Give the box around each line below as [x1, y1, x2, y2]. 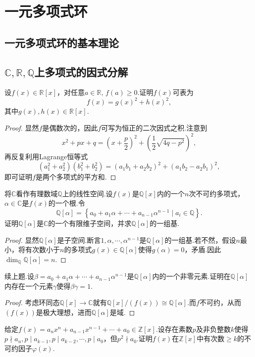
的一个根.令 [48, 198, 85, 208]
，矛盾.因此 [184, 244, 221, 255]
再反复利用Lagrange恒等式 [4, 151, 88, 162]
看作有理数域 [16, 188, 58, 198]
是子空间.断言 [57, 234, 101, 245]
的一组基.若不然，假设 [164, 234, 236, 245]
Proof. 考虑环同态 [4, 297, 60, 308]
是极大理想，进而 [36, 307, 92, 317]
